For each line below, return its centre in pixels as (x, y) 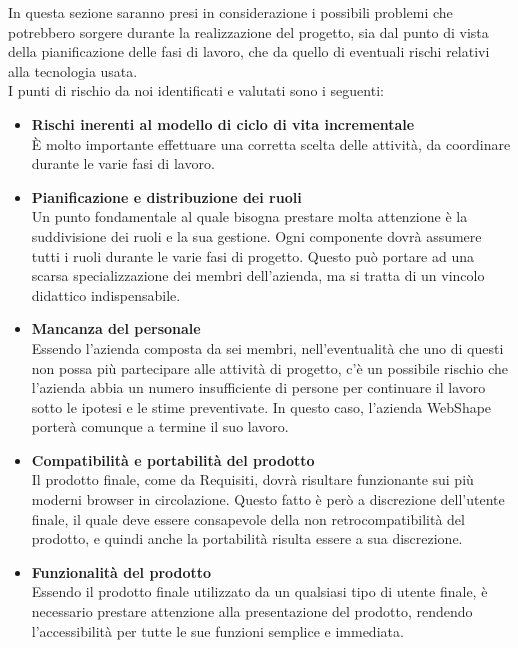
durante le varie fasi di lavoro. (123, 163)
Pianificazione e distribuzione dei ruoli (166, 196)
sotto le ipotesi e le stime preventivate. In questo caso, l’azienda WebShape (261, 406)
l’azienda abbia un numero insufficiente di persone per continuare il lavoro (258, 387)
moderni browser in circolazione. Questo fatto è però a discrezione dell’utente (268, 499)
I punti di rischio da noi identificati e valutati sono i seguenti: (196, 90)
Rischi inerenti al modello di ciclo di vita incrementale (223, 123)
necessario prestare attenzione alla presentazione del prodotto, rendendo (252, 611)
